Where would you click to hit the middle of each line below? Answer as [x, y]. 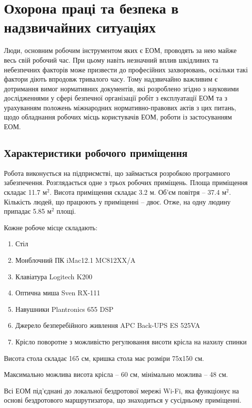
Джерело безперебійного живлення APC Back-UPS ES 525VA [108, 325]
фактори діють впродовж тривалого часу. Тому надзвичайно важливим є [111, 79]
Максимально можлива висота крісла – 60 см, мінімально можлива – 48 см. [116, 374]
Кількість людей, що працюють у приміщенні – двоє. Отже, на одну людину [117, 201]
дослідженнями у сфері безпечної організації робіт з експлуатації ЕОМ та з [116, 98]
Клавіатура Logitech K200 [54, 276]
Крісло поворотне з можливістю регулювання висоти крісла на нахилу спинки [131, 341]
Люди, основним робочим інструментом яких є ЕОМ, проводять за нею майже [120, 50]
